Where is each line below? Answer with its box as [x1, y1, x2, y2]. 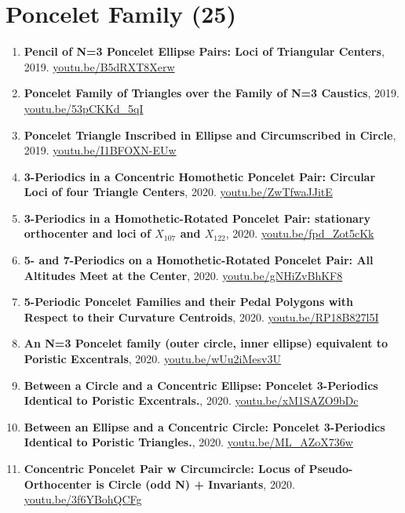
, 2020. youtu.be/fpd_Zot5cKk [225, 225, 374, 242]
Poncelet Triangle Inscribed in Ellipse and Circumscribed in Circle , [24, 126, 396, 143]
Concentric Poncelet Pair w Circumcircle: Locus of [24, 460, 305, 476]
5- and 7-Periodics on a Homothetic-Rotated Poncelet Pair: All [24, 252, 374, 268]
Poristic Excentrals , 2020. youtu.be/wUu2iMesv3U [24, 351, 281, 367]
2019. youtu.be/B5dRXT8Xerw [24, 58, 175, 75]
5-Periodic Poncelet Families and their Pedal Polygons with [24, 293, 354, 310]
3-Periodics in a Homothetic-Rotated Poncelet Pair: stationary [24, 209, 371, 226]
